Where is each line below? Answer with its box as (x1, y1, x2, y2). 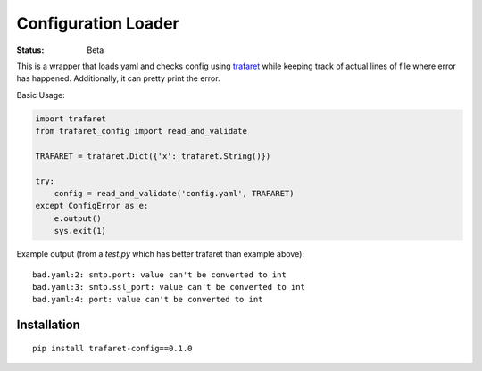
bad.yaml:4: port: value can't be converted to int (32, 294, 263, 305)
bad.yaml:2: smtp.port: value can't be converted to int (32, 269, 287, 280)
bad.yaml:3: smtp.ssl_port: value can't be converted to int (32, 282, 305, 292)
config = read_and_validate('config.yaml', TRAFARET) (54, 188, 295, 199)
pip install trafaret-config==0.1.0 (32, 343, 193, 353)
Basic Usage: (16, 89, 66, 100)
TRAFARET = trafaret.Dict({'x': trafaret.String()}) (35, 151, 271, 161)
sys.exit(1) (54, 226, 107, 236)
